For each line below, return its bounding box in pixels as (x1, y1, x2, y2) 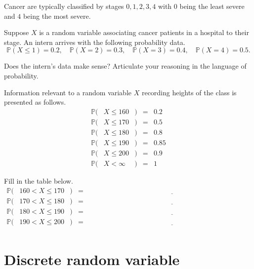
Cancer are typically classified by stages (4, 1, 124, 11)
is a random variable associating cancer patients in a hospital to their (39, 27, 249, 38)
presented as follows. (4, 97, 66, 107)
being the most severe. (23, 10, 91, 21)
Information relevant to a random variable (4, 87, 132, 97)
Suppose (4, 27, 29, 38)
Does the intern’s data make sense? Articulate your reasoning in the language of (4, 61, 247, 71)
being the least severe (179, 1, 245, 11)
